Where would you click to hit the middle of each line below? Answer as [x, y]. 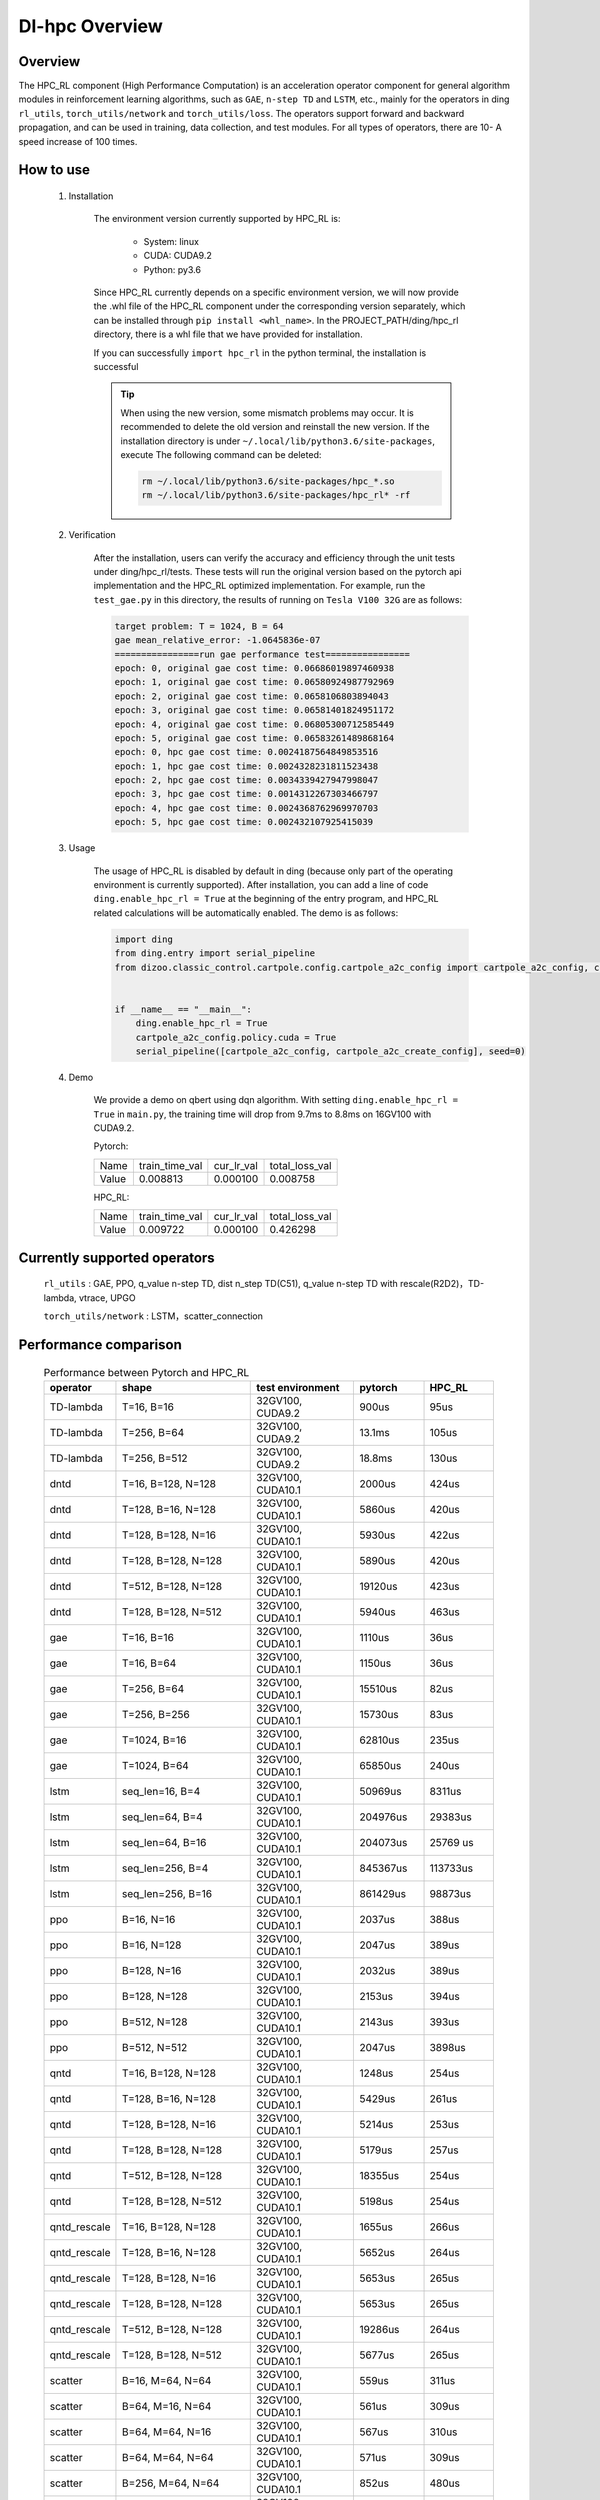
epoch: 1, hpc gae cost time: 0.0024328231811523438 [246, 766]
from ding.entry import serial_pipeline [214, 953]
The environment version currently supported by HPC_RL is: [217, 219]
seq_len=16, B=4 [161, 1791]
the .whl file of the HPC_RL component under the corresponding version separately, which [279, 306]
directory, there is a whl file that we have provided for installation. [228, 334]
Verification [92, 535]
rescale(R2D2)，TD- [442, 1284]
